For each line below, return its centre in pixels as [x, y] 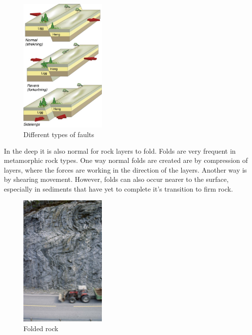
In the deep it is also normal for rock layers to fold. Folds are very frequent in [120, 150]
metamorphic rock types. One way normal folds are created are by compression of [126, 160]
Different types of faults [59, 134]
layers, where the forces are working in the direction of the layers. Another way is [126, 169]
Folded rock [41, 328]
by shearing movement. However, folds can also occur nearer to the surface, [116, 179]
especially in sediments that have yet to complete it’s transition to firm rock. [118, 188]
